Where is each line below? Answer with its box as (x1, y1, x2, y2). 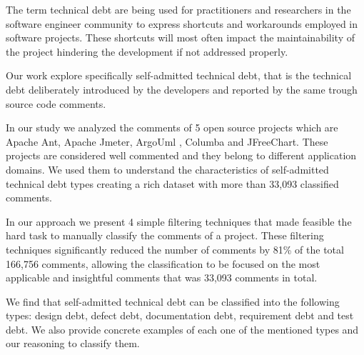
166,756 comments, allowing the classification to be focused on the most (6, 256, 320, 271)
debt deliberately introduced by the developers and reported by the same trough (6, 81, 358, 96)
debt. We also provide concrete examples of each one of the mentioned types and (6, 321, 359, 336)
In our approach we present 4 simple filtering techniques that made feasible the (6, 214, 352, 229)
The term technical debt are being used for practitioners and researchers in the (6, 2, 351, 16)
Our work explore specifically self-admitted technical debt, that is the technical (6, 68, 352, 83)
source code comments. (6, 96, 106, 111)
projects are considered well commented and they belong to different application (6, 148, 357, 163)
